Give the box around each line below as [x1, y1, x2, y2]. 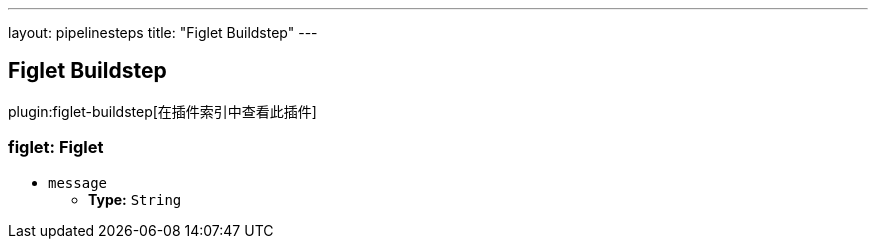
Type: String [88, 190, 182, 208]
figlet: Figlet [8, 137, 104, 158]
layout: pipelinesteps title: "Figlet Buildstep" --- [8, 24, 318, 41]
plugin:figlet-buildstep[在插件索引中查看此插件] [8, 102, 317, 120]
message [48, 174, 108, 191]
